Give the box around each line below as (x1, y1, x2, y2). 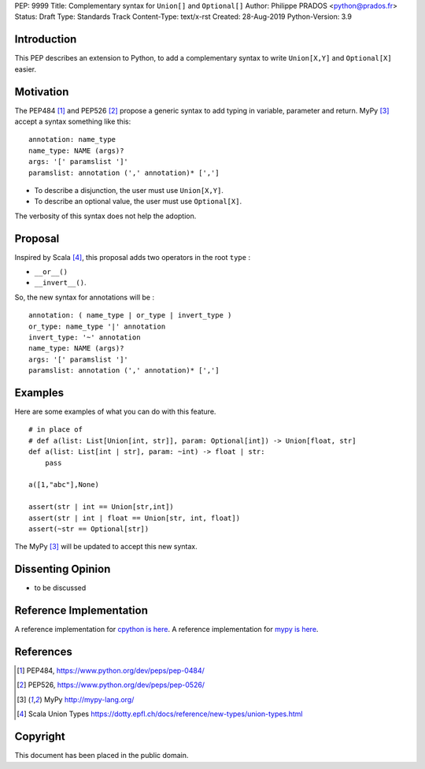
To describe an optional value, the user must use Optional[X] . (34, 197, 242, 206)
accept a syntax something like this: (14, 117, 131, 126)
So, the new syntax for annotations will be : (14, 292, 155, 302)
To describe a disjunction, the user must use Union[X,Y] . (34, 185, 224, 195)
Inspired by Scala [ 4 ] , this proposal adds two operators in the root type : (14, 252, 251, 262)
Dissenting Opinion (14, 563, 111, 576)
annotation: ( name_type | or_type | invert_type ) (28, 311, 232, 320)
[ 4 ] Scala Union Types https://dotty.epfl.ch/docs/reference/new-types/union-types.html (17, 709, 303, 719)
